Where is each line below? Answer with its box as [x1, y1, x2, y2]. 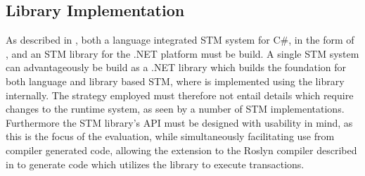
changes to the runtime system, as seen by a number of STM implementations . [6, 101, 345, 116]
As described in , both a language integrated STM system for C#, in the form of [6, 32, 354, 47]
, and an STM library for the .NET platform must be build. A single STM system [6, 46, 359, 61]
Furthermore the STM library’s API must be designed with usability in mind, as [6, 115, 353, 130]
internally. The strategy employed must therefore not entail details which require [6, 87, 354, 102]
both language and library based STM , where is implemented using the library [6, 73, 345, 88]
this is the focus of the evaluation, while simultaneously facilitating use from [6, 129, 335, 144]
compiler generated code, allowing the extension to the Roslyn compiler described [6, 142, 357, 157]
